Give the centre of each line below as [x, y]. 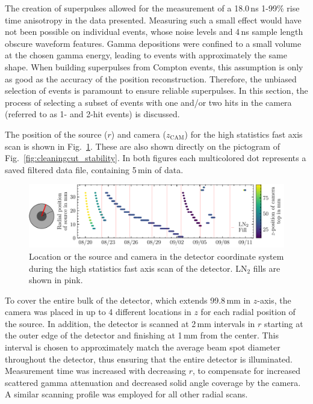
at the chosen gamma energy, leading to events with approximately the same [146, 55]
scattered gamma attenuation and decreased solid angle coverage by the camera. [153, 382]
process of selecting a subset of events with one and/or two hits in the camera [148, 102]
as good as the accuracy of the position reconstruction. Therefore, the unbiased [151, 78]
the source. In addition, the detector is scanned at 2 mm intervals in [130, 323]
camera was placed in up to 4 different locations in [98, 312]
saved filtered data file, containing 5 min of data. [94, 169]
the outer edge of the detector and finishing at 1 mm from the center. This [142, 335]
